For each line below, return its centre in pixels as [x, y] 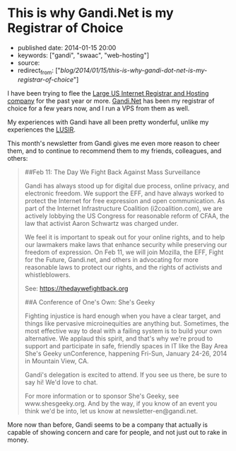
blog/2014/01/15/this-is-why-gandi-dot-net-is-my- [134, 70]
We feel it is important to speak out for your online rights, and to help [125, 237]
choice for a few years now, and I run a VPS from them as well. [99, 108]
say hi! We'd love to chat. [61, 382]
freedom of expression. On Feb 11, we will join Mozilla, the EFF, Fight [124, 252]
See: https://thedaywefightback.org [76, 288]
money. [18, 440]
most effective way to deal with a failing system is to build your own [123, 331]
